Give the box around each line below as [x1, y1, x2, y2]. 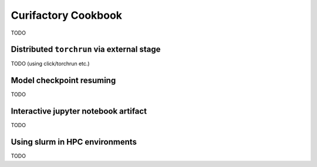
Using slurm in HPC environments [11, 137, 137, 147]
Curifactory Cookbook [11, 9, 123, 22]
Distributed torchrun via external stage [11, 45, 161, 54]
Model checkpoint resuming [11, 76, 116, 86]
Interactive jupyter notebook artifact [11, 106, 147, 117]
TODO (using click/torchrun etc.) [11, 60, 90, 67]
